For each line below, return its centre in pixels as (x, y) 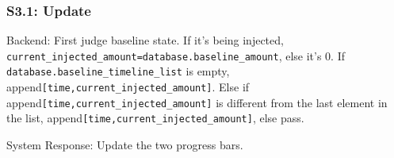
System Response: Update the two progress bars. (125, 145)
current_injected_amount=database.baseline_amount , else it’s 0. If (176, 55)
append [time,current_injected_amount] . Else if (128, 87)
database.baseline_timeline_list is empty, (118, 71)
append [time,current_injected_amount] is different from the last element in (197, 102)
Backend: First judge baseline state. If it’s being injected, (145, 40)
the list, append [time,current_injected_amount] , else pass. (155, 118)
